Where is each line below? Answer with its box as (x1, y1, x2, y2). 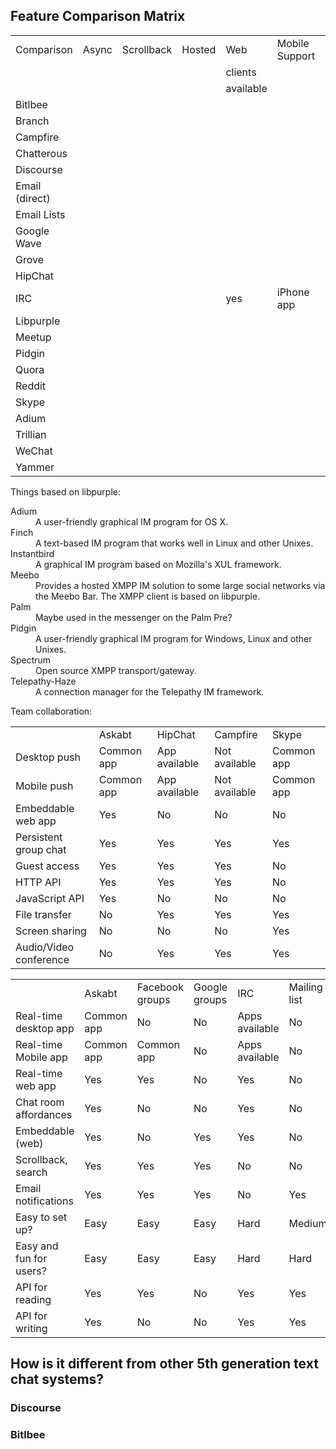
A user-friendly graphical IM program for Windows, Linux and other (35, 632, 313, 644)
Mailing (288, 980, 323, 994)
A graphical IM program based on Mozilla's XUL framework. (35, 558, 282, 570)
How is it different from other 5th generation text (10, 1355, 319, 1373)
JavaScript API (15, 891, 85, 905)
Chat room (15, 1095, 65, 1109)
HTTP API (15, 875, 62, 889)
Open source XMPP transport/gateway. (35, 664, 197, 676)
